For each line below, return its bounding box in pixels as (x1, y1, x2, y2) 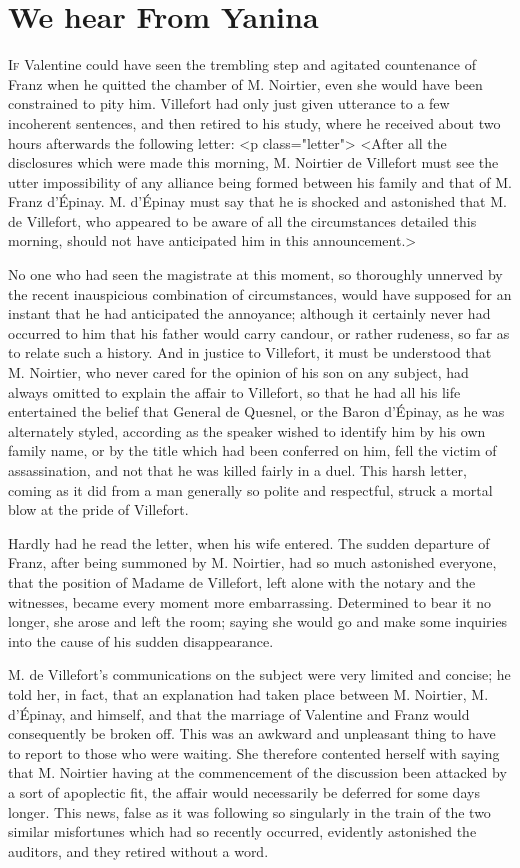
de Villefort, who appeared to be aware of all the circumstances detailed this (8, 210, 477, 231)
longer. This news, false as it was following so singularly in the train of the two (8, 801, 491, 822)
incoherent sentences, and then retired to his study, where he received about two (8, 112, 501, 133)
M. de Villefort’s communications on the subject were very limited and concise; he (8, 664, 511, 685)
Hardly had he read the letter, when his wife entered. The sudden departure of (8, 532, 490, 553)
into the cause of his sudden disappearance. (8, 630, 274, 651)
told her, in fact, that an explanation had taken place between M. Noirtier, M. (8, 683, 489, 704)
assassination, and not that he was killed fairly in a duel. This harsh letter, (8, 460, 467, 480)
